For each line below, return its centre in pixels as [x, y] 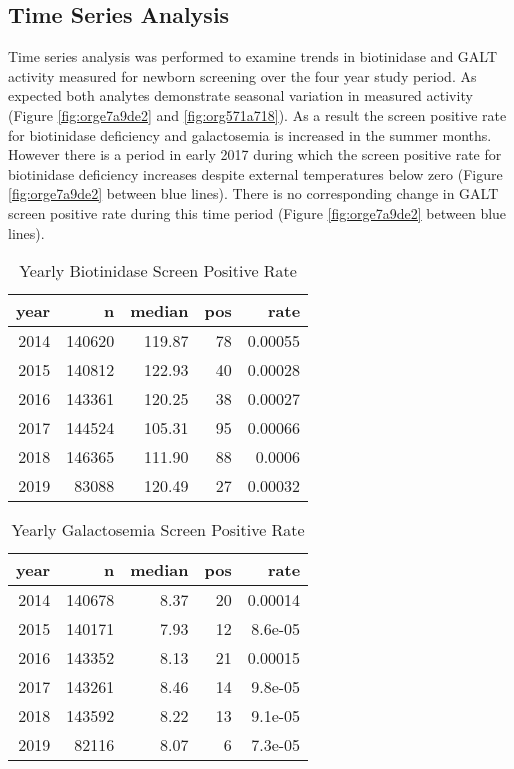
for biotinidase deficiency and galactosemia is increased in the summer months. [250, 134]
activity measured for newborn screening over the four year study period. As [242, 75]
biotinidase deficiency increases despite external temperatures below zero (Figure [255, 173]
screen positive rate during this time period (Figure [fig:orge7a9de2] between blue [257, 212]
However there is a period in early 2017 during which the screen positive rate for [255, 154]
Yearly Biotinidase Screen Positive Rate [158, 271]
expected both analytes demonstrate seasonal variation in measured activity [240, 95]
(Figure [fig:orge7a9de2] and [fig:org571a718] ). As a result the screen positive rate [257, 114]
